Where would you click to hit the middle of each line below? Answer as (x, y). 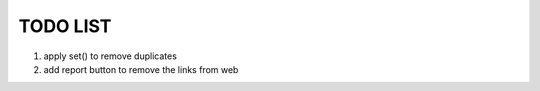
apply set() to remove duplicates (110, 56)
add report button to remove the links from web (141, 69)
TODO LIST (65, 26)
